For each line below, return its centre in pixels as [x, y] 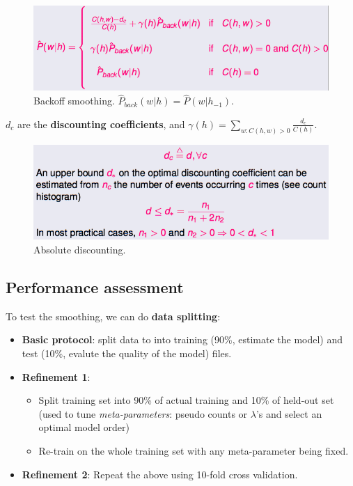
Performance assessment [95, 287]
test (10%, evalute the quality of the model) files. [127, 353]
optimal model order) [84, 427]
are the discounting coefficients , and [101, 124]
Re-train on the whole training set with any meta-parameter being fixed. [194, 450]
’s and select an [289, 413]
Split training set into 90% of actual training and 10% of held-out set [186, 400]
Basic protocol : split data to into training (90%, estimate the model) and [182, 339]
